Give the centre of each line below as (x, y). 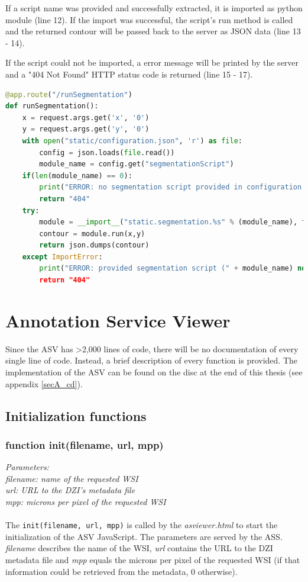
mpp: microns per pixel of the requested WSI (86, 501)
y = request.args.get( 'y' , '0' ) (86, 129)
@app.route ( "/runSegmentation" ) (69, 94)
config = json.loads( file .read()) (107, 152)
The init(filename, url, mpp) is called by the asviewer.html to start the (142, 525)
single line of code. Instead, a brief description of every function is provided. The (151, 360)
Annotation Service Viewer (118, 320)
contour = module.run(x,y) (92, 234)
